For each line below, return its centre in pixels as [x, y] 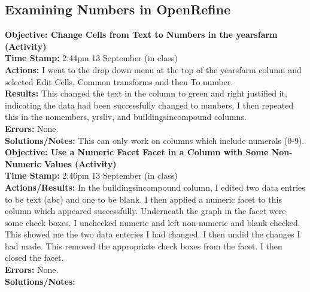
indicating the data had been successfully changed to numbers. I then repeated [149, 105]
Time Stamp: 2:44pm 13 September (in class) [91, 58]
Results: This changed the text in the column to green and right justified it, [146, 93]
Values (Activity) [80, 163]
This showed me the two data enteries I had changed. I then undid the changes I [153, 234]
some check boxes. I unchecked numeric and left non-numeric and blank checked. [153, 222]
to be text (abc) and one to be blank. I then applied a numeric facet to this [143, 199]
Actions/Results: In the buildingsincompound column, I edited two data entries [155, 187]
